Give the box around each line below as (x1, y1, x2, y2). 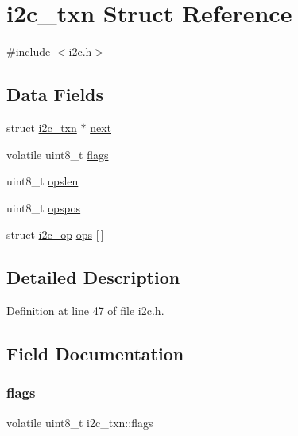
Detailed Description (6, 265, 180, 290)
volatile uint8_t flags (6, 146, 109, 162)
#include (6, 43, 51, 60)
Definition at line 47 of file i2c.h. (6, 302, 164, 319)
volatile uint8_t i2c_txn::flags (6, 414, 153, 430)
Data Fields (6, 82, 104, 107)
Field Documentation (6, 341, 184, 366)
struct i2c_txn (6, 119, 77, 135)
